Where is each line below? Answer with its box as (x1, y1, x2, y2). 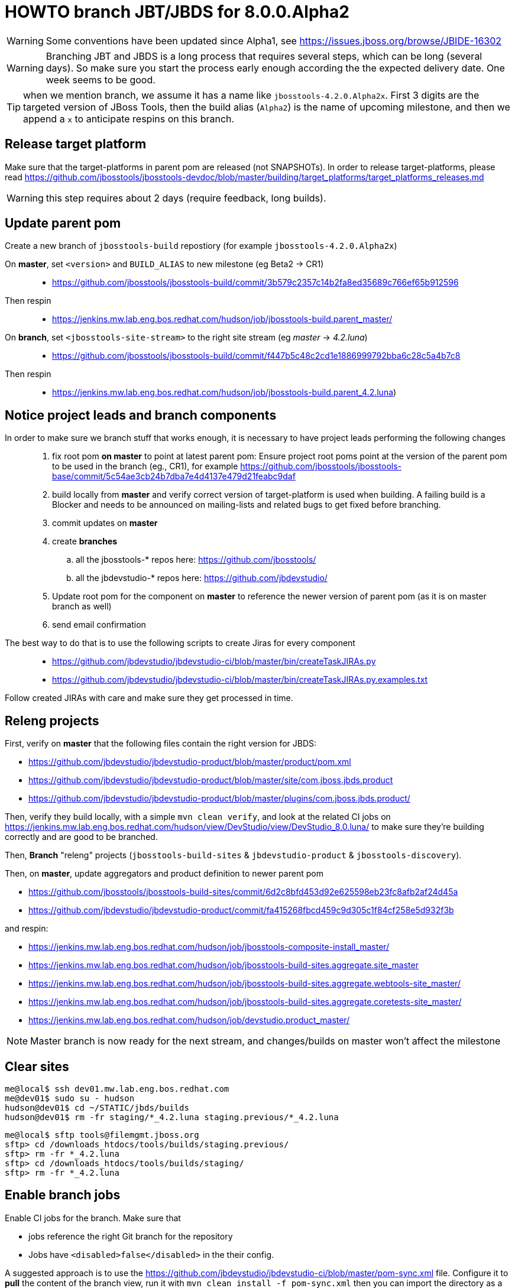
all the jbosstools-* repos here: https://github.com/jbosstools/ (76, 554, 316, 565)
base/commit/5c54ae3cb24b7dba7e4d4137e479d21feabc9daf (52, 471, 296, 482)
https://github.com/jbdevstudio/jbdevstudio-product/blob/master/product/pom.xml (28, 757, 351, 767)
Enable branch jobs (5, 1188, 121, 1203)
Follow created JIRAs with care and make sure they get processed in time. (5, 693, 293, 703)
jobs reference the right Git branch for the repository (28, 1231, 233, 1241)
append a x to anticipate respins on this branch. (23, 112, 235, 125)
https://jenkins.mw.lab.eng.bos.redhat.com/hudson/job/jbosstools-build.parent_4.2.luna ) (52, 387, 397, 398)
